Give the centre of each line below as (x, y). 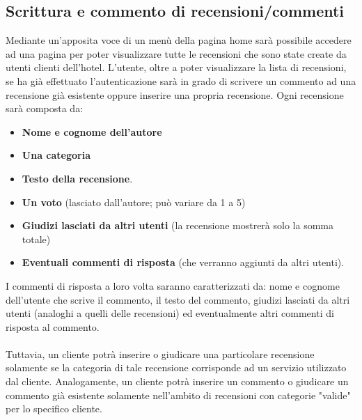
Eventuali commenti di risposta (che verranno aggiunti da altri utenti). (183, 262)
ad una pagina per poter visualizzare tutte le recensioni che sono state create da (176, 53)
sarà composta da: (45, 108)
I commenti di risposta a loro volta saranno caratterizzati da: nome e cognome (173, 285)
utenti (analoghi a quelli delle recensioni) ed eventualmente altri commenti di (170, 313)
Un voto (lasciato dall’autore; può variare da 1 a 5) (134, 202)
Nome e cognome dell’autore (92, 131)
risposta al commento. (53, 326)
